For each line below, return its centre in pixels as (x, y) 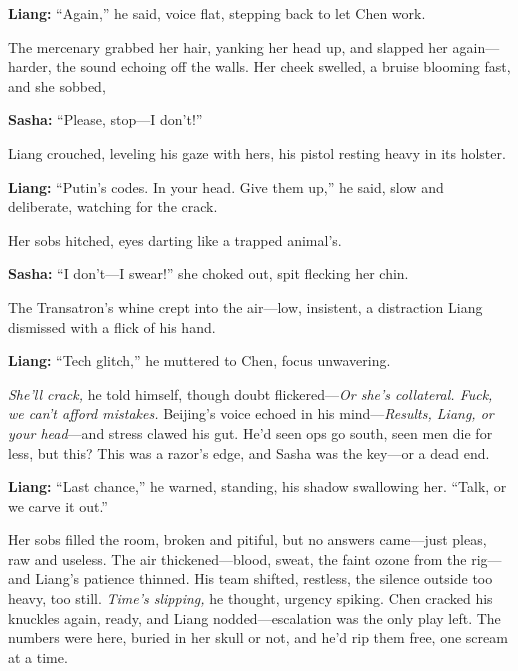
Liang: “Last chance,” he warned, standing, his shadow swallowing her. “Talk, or (257, 486)
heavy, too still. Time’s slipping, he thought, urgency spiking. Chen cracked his (250, 598)
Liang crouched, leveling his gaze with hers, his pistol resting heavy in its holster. (257, 152)
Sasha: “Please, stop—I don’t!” (105, 119)
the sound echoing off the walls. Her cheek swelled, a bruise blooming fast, (283, 66)
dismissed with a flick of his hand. (112, 326)
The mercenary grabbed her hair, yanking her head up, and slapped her (228, 46)
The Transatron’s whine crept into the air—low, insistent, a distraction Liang (245, 306)
